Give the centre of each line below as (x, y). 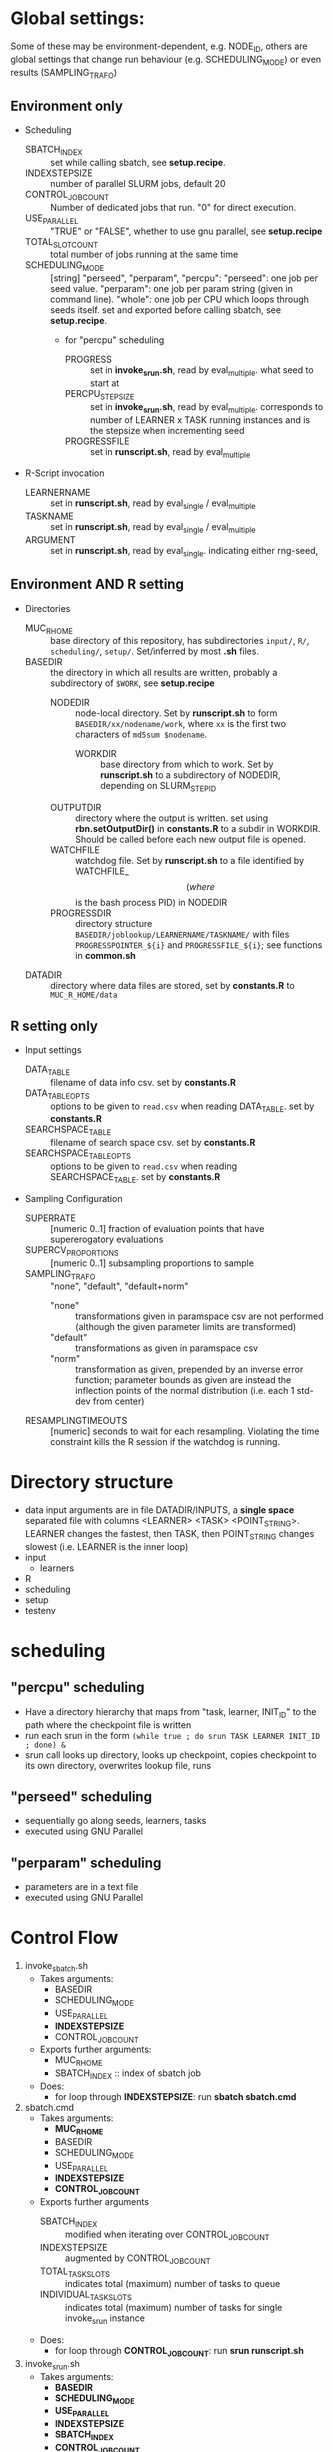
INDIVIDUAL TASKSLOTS (86, 2295)
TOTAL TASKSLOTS (75, 2272)
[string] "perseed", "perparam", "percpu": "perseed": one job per (183, 278)
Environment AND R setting (97, 584)
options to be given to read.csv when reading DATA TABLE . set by (182, 1107)
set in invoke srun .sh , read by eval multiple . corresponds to (206, 407)
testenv (40, 1610)
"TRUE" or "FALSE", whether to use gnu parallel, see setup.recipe (186, 231)
